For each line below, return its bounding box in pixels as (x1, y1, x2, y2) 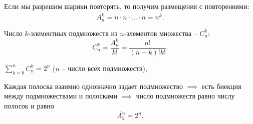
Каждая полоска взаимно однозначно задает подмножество (4, 80, 183, 91)
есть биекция (201, 80, 241, 91)
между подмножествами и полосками (4, 90, 117, 101)
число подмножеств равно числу (136, 90, 235, 101)
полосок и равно (4, 100, 54, 110)
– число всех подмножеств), (62, 62, 147, 73)
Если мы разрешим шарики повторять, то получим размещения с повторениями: (4, 1, 249, 11)
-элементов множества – (124, 27, 197, 38)
